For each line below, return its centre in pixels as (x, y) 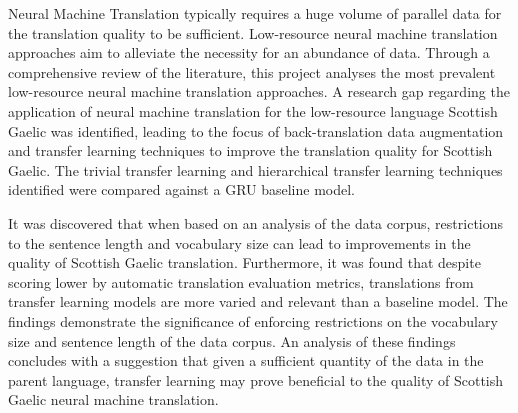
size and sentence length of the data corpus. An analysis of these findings (232, 340)
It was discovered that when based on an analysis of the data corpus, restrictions (256, 222)
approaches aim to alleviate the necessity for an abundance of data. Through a (249, 52)
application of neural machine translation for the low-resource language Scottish (253, 110)
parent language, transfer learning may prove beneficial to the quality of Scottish (256, 379)
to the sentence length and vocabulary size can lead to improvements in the (239, 242)
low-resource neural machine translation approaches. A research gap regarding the (259, 91)
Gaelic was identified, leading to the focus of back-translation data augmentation (256, 130)
